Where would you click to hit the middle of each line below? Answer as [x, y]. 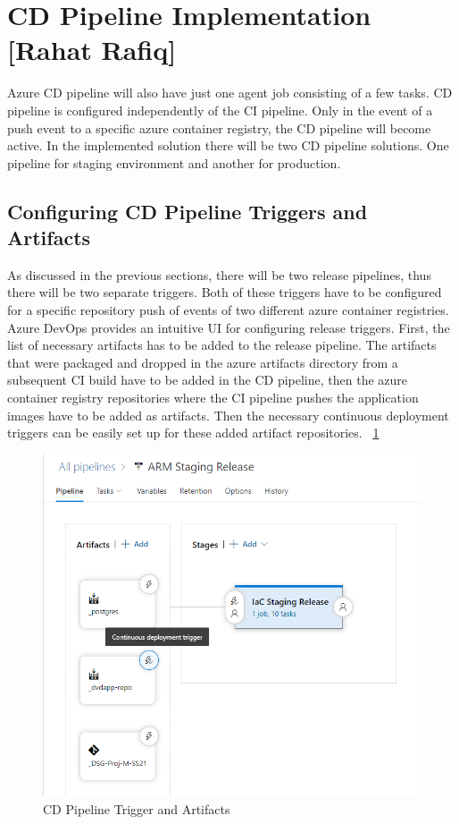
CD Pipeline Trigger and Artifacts [137, 808]
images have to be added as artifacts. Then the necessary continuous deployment [228, 415]
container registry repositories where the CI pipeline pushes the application [213, 398]
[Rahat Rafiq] [92, 50]
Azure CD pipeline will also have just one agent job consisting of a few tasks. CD [230, 93]
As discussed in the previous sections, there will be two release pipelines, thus [219, 274]
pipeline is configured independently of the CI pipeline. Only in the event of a [220, 110]
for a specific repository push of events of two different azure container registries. [228, 310]
